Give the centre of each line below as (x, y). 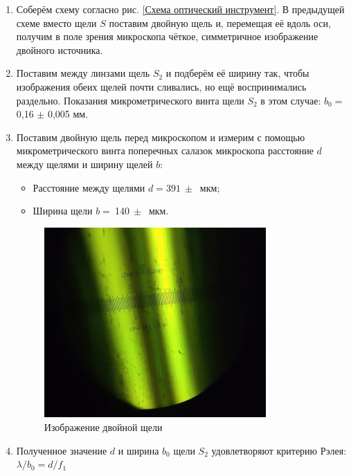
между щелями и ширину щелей (84, 164)
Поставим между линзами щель (83, 73)
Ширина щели (63, 211)
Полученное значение (62, 450)
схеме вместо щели (56, 22)
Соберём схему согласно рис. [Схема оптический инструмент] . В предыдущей (180, 9)
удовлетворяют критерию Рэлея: (279, 450)
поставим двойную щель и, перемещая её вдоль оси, (220, 22)
